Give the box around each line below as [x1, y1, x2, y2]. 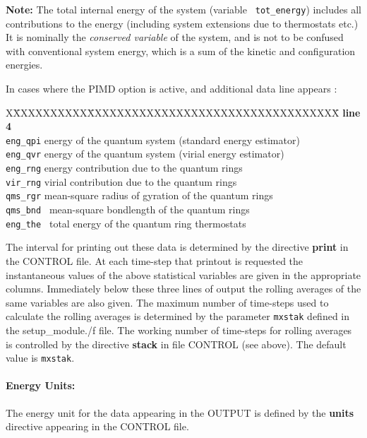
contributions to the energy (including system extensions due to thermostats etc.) [6, 16, 359, 30]
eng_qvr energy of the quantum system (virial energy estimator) [6, 146, 284, 161]
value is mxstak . [6, 350, 75, 365]
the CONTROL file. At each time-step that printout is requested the [6, 254, 303, 268]
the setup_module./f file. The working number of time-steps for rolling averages [6, 323, 352, 338]
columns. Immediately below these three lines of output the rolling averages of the [6, 281, 361, 296]
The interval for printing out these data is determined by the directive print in [6, 239, 349, 254]
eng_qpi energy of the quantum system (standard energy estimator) [6, 132, 300, 147]
